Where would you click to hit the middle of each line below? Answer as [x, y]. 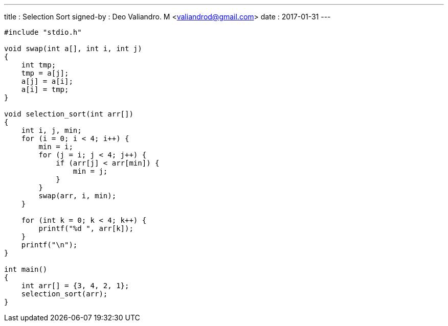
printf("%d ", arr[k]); [86, 228]
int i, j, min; [51, 130]
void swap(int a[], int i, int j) [73, 49]
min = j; [90, 171]
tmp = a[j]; [45, 73]
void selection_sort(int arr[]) [69, 114]
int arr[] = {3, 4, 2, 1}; [75, 286]
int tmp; [39, 65]
